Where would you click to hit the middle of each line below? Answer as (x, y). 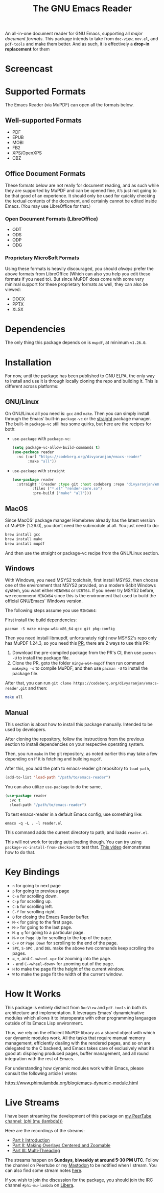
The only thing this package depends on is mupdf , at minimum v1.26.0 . (76, 342)
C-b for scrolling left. (33, 906)
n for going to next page (36, 885)
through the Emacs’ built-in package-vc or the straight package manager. (78, 419)
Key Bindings (33, 872)
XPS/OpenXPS (27, 153)
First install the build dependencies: (41, 620)
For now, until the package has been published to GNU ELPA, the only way (80, 376)
